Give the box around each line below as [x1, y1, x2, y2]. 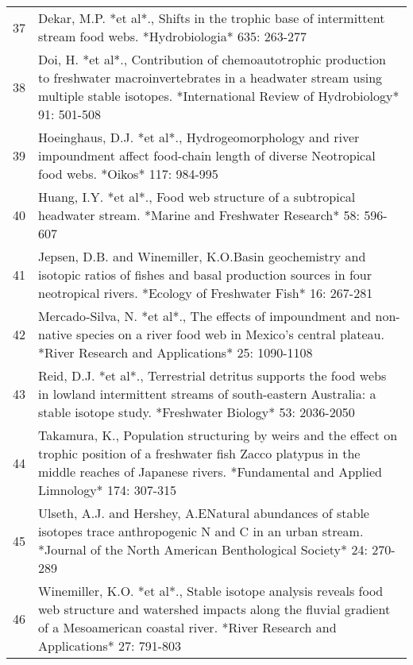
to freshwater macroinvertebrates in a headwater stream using [38, 68, 383, 87]
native [38, 325, 72, 343]
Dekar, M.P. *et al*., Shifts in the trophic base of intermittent [38, 9, 385, 27]
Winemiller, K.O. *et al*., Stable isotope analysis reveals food [38, 582, 384, 600]
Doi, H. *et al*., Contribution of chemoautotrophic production [38, 50, 386, 68]
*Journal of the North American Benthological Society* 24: [38, 540, 368, 559]
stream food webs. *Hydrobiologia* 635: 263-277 [38, 27, 307, 45]
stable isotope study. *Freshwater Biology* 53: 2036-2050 [38, 403, 355, 421]
